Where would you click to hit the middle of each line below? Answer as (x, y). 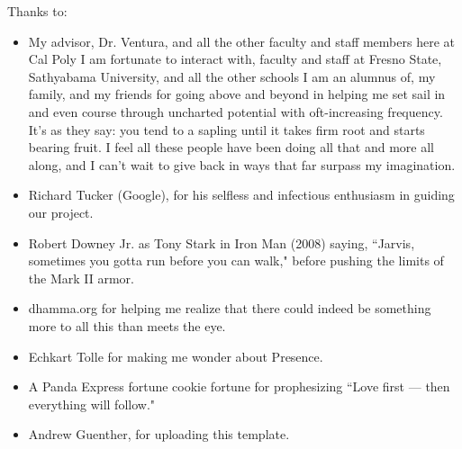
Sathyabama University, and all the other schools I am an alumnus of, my (232, 76)
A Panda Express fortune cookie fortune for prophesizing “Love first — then (239, 386)
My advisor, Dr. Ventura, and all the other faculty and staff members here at (241, 41)
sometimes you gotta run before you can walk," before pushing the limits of (236, 260)
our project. (61, 212)
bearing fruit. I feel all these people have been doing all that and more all (231, 147)
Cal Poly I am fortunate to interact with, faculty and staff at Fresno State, (235, 59)
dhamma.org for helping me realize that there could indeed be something (230, 308)
